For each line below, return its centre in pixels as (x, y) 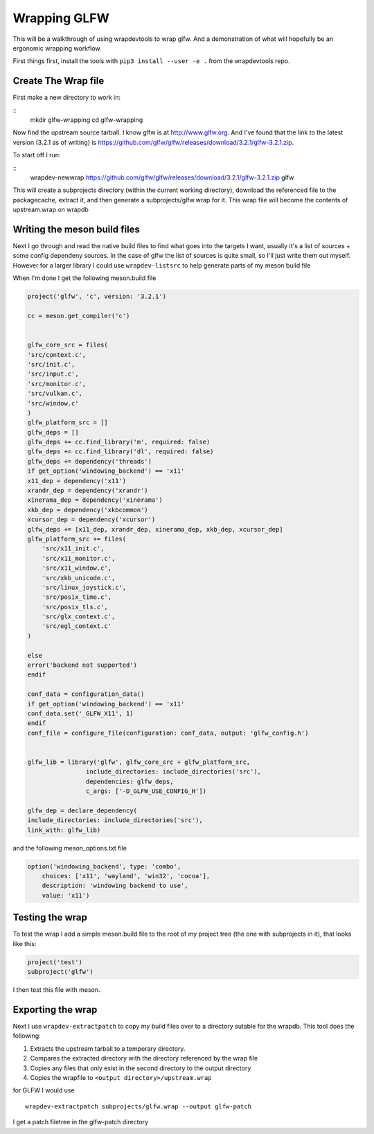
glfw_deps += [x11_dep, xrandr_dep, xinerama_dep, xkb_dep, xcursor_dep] (155, 529)
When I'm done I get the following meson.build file (84, 278)
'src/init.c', (51, 364)
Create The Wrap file (59, 81)
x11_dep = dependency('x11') (77, 481)
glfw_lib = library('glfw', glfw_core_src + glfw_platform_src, (139, 762)
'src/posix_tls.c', (75, 607)
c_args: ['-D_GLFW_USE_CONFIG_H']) (146, 791)
